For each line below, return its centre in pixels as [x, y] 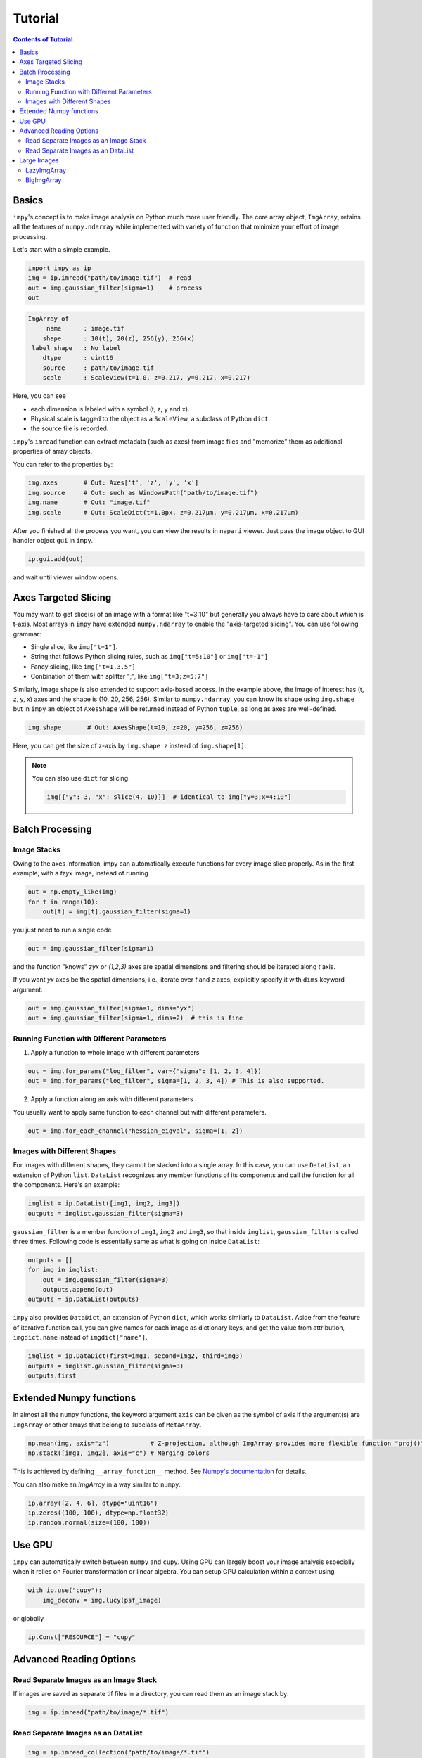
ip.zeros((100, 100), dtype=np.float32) [98, 1513]
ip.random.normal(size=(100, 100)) [89, 1523]
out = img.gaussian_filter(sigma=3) [105, 1279]
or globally [28, 1618]
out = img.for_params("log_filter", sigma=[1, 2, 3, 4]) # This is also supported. [176, 1081]
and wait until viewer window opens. [66, 577]
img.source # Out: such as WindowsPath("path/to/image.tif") [143, 493]
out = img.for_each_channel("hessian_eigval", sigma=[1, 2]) [135, 1131]
